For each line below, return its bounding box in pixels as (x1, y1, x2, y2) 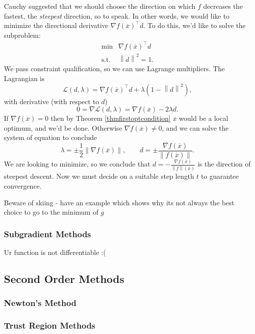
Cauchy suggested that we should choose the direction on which (4, 1, 196, 11)
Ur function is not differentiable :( (4, 247, 106, 257)
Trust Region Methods (4, 319, 96, 332)
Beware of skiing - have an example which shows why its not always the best (4, 197, 234, 207)
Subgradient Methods (4, 227, 91, 240)
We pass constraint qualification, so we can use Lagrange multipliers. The (4, 63, 225, 74)
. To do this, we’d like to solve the (143, 20, 246, 30)
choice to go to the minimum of (4, 207, 99, 217)
